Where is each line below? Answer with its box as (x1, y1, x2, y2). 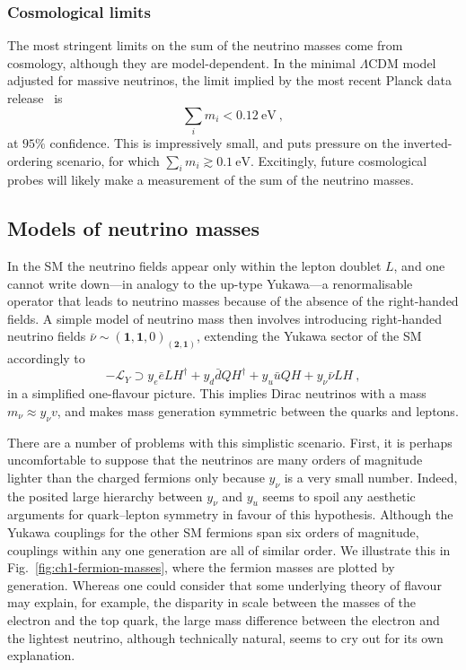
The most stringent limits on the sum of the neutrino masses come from (7, 36, 403, 55)
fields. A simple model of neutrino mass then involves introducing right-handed (7, 309, 442, 327)
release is (7, 89, 63, 107)
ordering (7, 151, 53, 170)
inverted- (403, 133, 453, 152)
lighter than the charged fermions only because (7, 467, 265, 486)
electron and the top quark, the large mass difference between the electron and (7, 610, 440, 629)
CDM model (368, 53, 436, 72)
